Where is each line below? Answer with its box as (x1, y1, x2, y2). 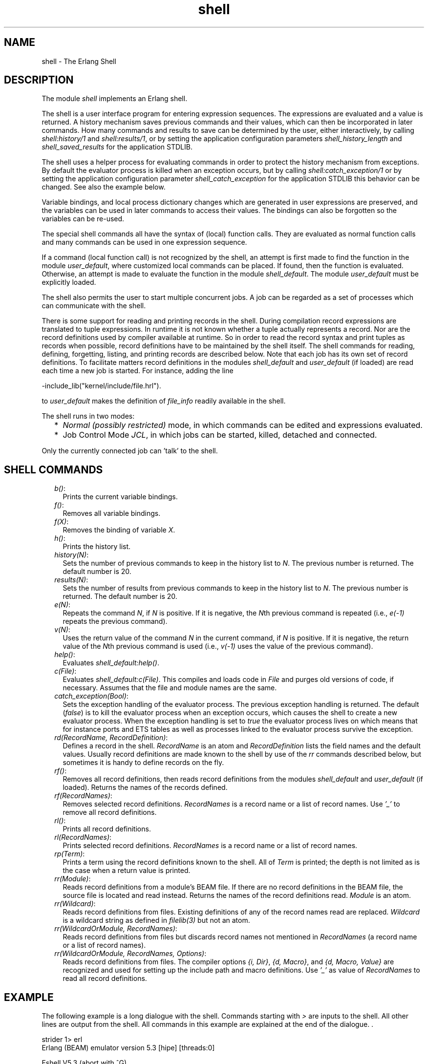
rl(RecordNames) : (54, 833, 112, 842)
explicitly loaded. (42, 278, 96, 287)
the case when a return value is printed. (63, 866, 191, 875)
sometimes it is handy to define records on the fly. (63, 758, 224, 767)
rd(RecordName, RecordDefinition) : (54, 733, 168, 742)
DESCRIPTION (4, 74, 74, 86)
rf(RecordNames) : (54, 791, 112, 800)
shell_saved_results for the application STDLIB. (42, 143, 193, 151)
